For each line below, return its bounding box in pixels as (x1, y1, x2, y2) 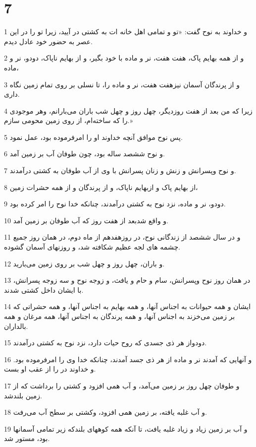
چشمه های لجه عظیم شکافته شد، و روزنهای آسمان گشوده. (4, 242, 180, 252)
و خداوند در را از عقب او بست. (4, 364, 96, 374)
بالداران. (4, 320, 28, 331)
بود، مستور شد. (4, 433, 50, 444)
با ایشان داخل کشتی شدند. (4, 284, 84, 295)
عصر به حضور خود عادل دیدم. (4, 36, 93, 46)
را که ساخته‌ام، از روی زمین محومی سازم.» (4, 115, 133, 126)
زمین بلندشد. (4, 390, 42, 400)
